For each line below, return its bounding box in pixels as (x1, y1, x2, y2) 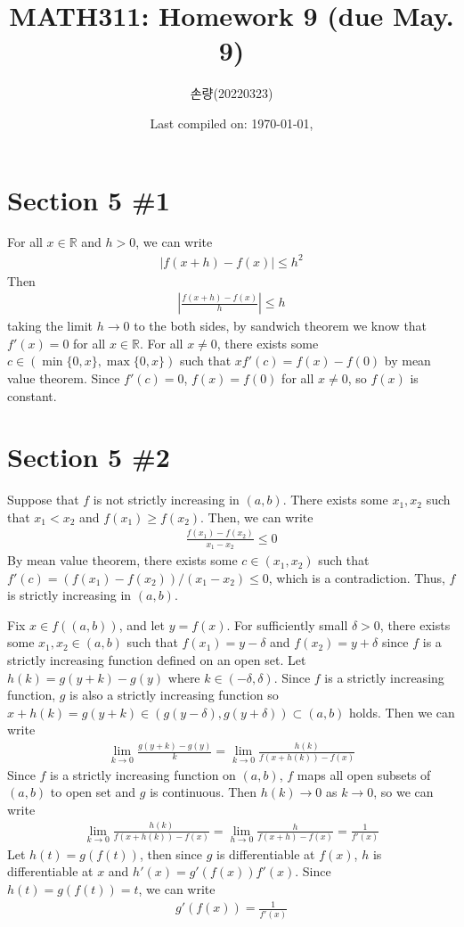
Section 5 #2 (7, 439, 170, 475)
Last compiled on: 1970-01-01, (150, 113, 313, 132)
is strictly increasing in (7, 586, 132, 604)
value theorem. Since (7, 368, 120, 387)
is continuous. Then (150, 783, 257, 801)
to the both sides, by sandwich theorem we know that (134, 316, 427, 335)
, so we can (373, 783, 434, 801)
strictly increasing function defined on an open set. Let (7, 651, 306, 669)
